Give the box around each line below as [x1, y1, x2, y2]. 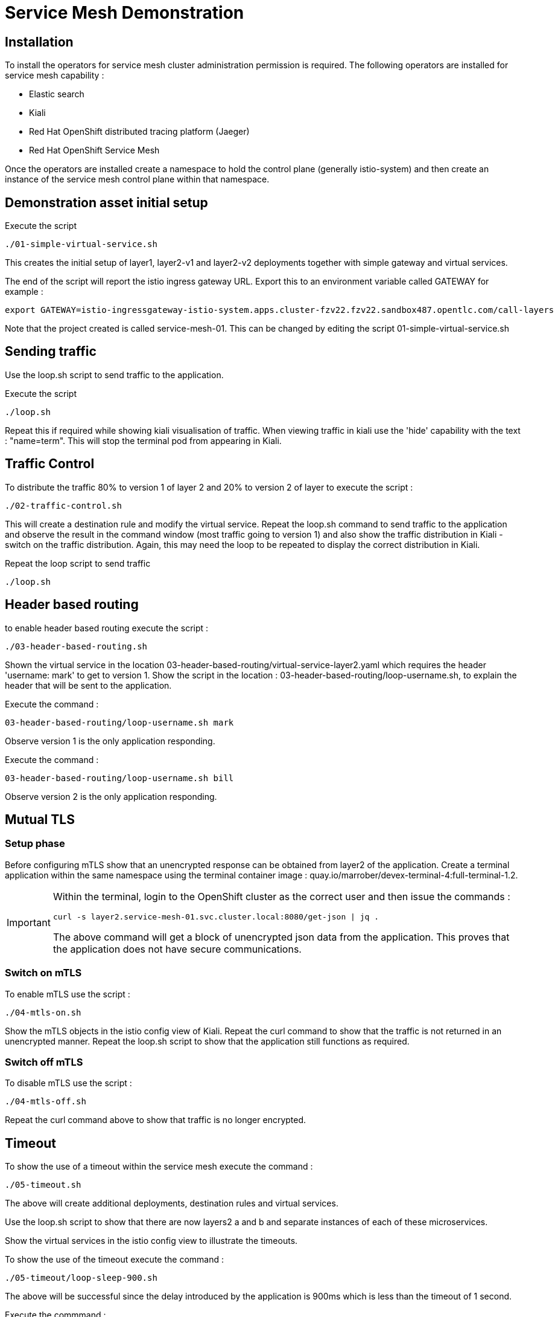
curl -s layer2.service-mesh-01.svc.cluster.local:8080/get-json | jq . [52, 912, 379, 921]
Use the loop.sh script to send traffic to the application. [5, 369, 224, 380]
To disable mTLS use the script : [5, 1078, 132, 1089]
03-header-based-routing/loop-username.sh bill [5, 773, 234, 783]
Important [7, 916, 51, 929]
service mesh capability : [5, 70, 104, 81]
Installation [5, 34, 74, 50]
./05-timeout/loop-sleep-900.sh [5, 1273, 157, 1283]
